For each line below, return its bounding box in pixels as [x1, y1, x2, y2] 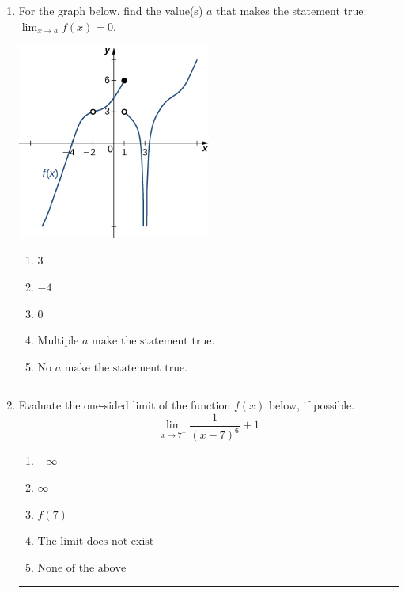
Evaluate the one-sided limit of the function [18, 397, 231, 413]
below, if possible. [268, 397, 355, 413]
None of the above [37, 562, 127, 574]
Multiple [37, 336, 79, 348]
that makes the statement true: [216, 2, 367, 18]
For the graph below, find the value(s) [18, 2, 203, 18]
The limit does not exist [37, 536, 154, 548]
